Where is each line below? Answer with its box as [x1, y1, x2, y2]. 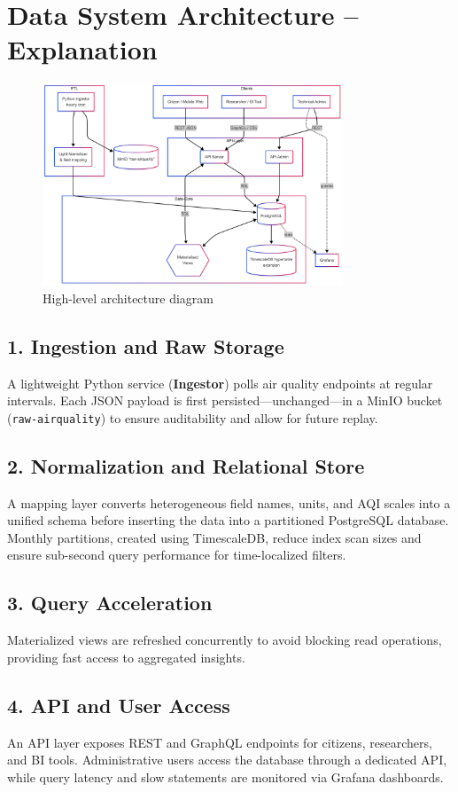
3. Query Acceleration [7, 589, 213, 616]
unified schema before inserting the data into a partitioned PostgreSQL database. [7, 511, 449, 529]
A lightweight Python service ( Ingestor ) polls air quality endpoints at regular [7, 373, 433, 392]
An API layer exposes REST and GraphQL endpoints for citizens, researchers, [7, 733, 432, 751]
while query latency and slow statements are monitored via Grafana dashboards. [7, 767, 444, 786]
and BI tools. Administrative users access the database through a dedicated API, [7, 750, 447, 769]
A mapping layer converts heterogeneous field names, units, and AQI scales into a [7, 493, 451, 512]
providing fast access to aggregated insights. [7, 647, 245, 666]
